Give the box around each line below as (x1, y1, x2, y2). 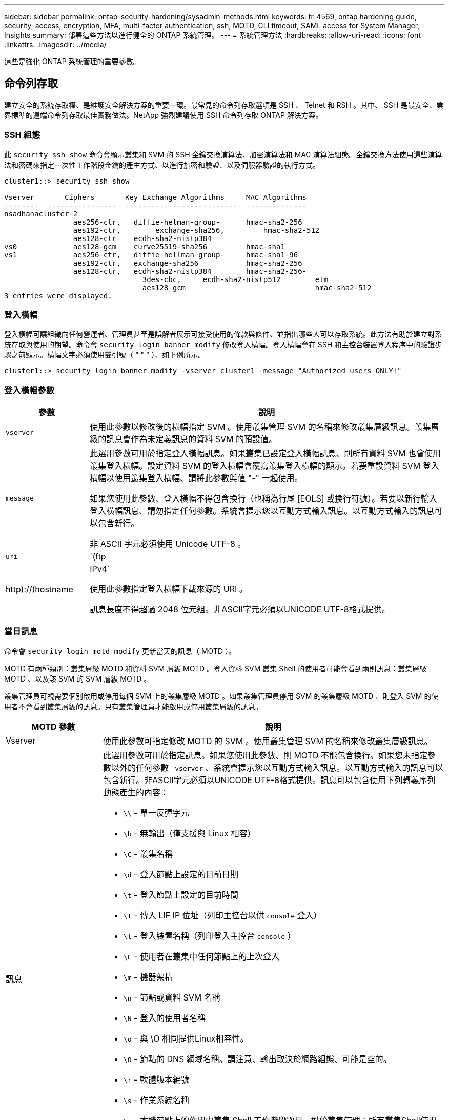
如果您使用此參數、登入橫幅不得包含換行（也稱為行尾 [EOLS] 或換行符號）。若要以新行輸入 (90, 493, 438, 504)
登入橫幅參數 (4, 385, 55, 395)
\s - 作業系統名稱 (123, 1094, 189, 1105)
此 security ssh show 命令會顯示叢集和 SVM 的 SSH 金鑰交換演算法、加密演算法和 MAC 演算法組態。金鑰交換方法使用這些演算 (4, 150, 442, 159)
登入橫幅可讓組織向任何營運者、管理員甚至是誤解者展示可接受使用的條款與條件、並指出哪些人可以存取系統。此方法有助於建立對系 (4, 330, 442, 339)
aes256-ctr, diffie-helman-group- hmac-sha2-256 (73, 217, 302, 226)
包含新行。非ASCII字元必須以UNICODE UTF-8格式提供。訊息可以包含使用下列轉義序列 (103, 774, 436, 785)
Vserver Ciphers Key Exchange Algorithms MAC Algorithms (4, 193, 307, 202)
